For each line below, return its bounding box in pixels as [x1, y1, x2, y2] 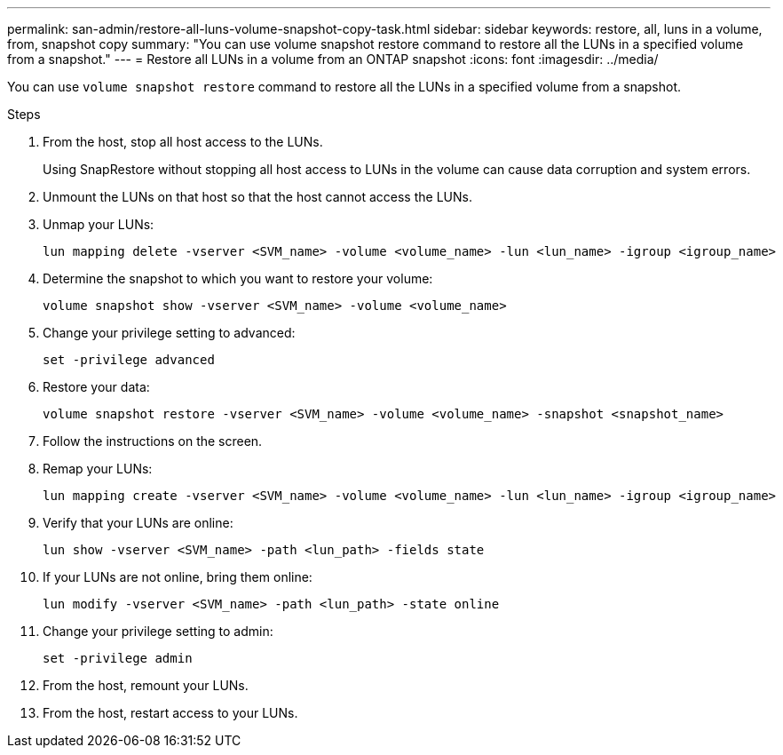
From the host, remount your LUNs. [43, 678, 249, 693]
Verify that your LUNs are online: [43, 515, 233, 530]
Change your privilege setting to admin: [43, 624, 273, 639]
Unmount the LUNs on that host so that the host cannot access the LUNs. [43, 189, 472, 204]
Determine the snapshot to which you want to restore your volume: [43, 271, 433, 286]
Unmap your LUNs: [43, 217, 154, 232]
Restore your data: [43, 379, 150, 394]
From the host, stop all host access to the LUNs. [43, 134, 323, 149]
